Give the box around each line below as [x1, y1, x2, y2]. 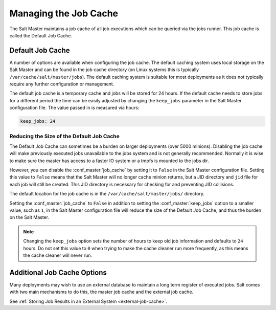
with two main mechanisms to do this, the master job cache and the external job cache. [9, 289, 194, 295]
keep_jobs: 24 [20, 118, 56, 124]
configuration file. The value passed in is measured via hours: [9, 105, 140, 111]
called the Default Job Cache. [9, 32, 73, 38]
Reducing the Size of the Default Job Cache [9, 132, 120, 140]
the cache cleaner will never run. [23, 252, 93, 258]
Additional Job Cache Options [9, 268, 107, 277]
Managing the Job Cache [9, 8, 119, 19]
